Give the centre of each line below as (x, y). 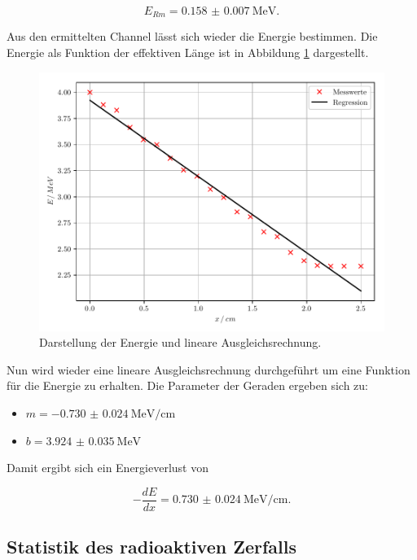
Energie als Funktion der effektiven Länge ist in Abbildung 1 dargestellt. (188, 52)
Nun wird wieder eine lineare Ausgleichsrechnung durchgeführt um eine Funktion (208, 369)
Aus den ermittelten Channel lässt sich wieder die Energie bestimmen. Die (192, 36)
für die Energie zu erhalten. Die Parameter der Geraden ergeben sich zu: (188, 385)
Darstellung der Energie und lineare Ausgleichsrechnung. (180, 342)
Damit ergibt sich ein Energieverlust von (108, 468)
